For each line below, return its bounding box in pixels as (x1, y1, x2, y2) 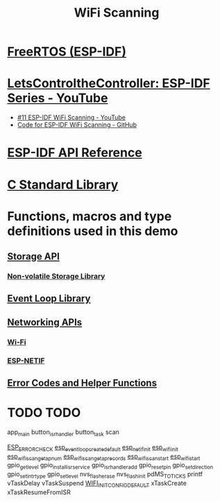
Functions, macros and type (7, 208, 172, 224)
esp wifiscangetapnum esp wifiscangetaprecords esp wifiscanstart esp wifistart (7, 452, 201, 462)
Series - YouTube (7, 90, 108, 106)
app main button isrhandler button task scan (7, 428, 120, 438)
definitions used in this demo (7, 223, 178, 239)
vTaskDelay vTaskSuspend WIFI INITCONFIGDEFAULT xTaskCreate (7, 478, 187, 489)
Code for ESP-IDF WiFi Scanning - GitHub (17, 121, 137, 129)
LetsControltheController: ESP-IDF (7, 76, 210, 92)
